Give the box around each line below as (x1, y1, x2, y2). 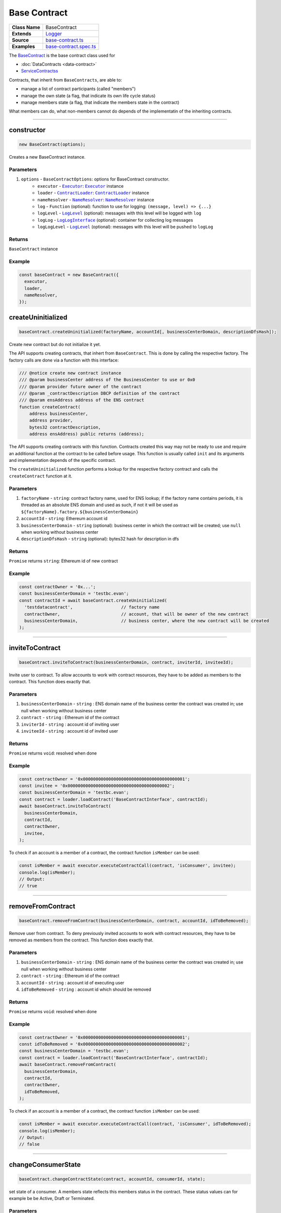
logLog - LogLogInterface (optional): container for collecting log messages (37, 217, 193, 223)
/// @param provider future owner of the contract (19, 384, 142, 389)
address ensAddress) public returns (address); (29, 431, 145, 437)
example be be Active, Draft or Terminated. (9, 1196, 95, 1201)
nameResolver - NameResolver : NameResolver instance (37, 197, 154, 202)
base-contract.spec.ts (45, 43, 96, 49)
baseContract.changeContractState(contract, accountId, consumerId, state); (19, 1176, 206, 1181)
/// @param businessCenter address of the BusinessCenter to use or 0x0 (19, 377, 195, 383)
